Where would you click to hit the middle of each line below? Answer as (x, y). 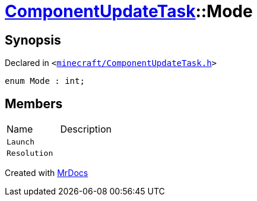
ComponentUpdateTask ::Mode (129, 11)
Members (34, 103)
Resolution (30, 153)
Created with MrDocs (47, 173)
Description (86, 129)
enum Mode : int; (45, 81)
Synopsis (33, 40)
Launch (20, 142)
